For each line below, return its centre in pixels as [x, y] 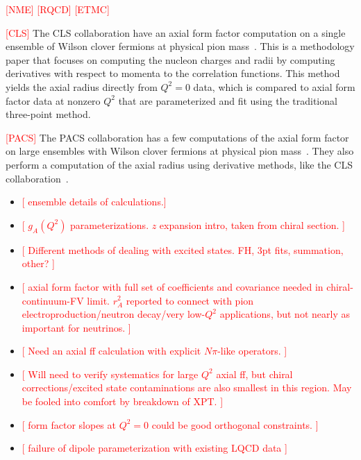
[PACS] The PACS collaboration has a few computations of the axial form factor [177, 137]
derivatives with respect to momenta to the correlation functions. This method [173, 73]
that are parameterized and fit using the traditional [228, 100]
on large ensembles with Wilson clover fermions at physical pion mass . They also [180, 151]
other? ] [38, 263]
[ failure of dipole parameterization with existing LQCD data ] [154, 448]
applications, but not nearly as [285, 314]
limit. [99, 300]
